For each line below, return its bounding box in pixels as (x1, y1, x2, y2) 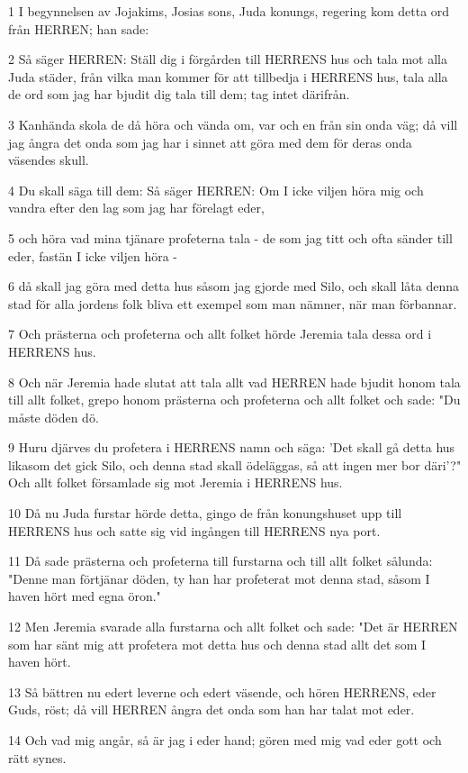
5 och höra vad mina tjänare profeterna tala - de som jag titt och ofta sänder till (8, 228, 453, 247)
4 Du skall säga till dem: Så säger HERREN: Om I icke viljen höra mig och (8, 180, 424, 199)
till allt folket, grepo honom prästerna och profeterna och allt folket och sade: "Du (8, 390, 461, 409)
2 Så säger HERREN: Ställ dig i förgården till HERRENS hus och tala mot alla (8, 50, 447, 68)
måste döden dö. (8, 407, 99, 426)
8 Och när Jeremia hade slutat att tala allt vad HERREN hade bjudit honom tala (8, 372, 461, 391)
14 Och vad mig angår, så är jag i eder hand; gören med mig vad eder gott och (8, 731, 442, 749)
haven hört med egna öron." (8, 587, 161, 605)
